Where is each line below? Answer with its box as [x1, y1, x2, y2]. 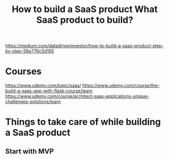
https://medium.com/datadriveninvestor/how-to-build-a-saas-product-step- [5, 43, 164, 49]
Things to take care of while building [5, 116, 161, 128]
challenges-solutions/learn [5, 98, 61, 104]
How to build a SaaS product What [12, 4, 158, 15]
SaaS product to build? [36, 14, 134, 26]
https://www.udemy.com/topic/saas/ [5, 82, 82, 89]
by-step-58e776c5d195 [5, 48, 54, 54]
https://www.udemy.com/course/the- [82, 82, 160, 89]
